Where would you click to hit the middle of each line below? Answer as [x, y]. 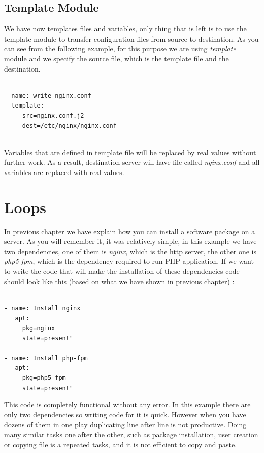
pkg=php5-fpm [44, 378]
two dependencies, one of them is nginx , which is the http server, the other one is [130, 251]
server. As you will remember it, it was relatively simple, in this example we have [130, 241]
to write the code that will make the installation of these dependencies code [122, 271]
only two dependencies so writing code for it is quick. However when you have [125, 414]
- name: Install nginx [42, 308]
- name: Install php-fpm [46, 358]
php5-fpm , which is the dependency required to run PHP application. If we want [129, 261]
